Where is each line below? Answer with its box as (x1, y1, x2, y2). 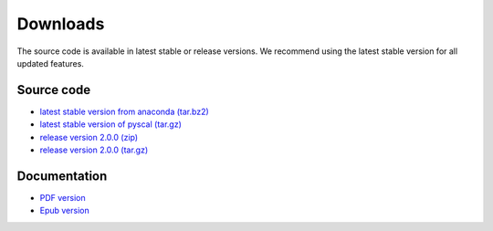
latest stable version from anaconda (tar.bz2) (39, 106, 209, 117)
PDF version (39, 192, 86, 203)
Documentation (16, 168, 108, 184)
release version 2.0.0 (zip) (39, 131, 139, 142)
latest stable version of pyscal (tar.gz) (39, 119, 183, 130)
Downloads (16, 14, 105, 34)
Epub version (39, 205, 90, 216)
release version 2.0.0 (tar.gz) (39, 144, 149, 155)
